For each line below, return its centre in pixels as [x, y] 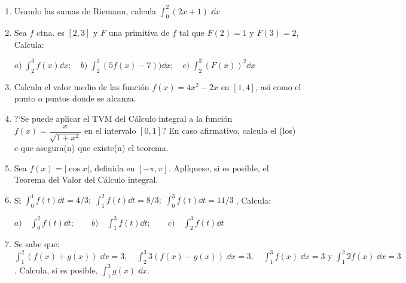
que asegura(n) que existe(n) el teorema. [94, 148]
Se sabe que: [37, 244]
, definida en [112, 167]
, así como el [278, 86]
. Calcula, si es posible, [56, 270]
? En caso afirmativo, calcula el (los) [229, 130]
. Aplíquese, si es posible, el [219, 167]
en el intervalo [110, 130]
